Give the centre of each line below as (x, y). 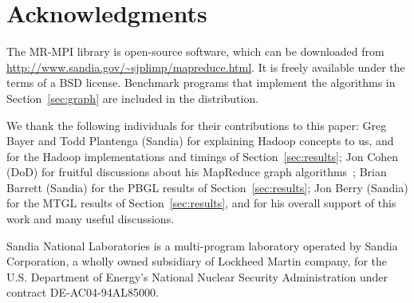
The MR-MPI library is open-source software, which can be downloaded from (195, 51)
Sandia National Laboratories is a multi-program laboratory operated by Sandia (202, 245)
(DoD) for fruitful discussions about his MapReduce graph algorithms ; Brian (197, 172)
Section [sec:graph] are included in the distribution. (133, 98)
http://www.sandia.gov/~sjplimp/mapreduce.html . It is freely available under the (206, 67)
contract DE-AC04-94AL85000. (83, 292)
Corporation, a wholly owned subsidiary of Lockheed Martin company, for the (197, 261)
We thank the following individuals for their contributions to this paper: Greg (197, 125)
